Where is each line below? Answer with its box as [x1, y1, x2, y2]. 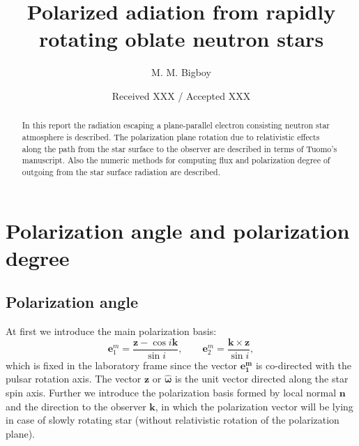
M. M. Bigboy [151, 65, 211, 80]
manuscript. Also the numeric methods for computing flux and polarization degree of [22, 154, 330, 166]
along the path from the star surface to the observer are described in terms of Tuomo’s [22, 142, 337, 154]
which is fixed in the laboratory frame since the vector [6, 357, 238, 372]
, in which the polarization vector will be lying [155, 399, 353, 413]
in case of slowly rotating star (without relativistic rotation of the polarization [6, 412, 339, 427]
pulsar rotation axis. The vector [6, 371, 142, 386]
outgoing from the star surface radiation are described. [22, 165, 220, 177]
